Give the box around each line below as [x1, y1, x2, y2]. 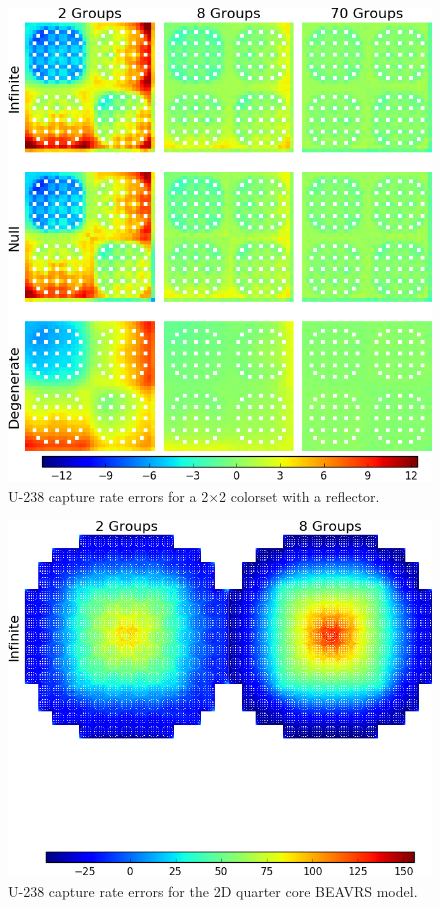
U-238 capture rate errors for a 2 [8, 486, 209, 507]
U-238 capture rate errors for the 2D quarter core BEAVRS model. [8, 880, 418, 901]
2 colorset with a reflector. [219, 486, 380, 507]
